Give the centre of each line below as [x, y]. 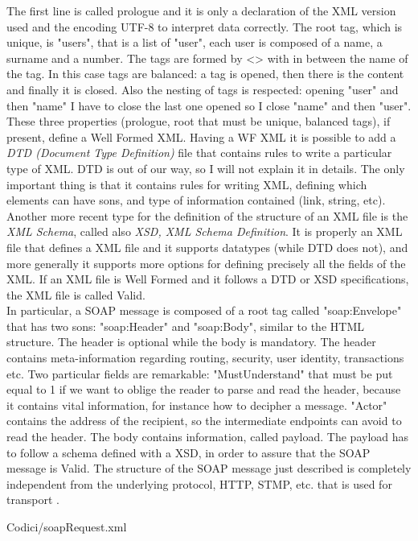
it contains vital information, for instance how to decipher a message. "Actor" [197, 405]
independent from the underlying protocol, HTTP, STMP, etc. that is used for [199, 483]
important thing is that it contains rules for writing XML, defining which [187, 184]
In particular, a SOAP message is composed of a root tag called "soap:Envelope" [204, 310]
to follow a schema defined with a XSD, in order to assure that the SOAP [189, 452]
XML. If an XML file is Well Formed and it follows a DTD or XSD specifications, [208, 279]
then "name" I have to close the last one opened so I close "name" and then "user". [209, 105]
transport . [33, 500]
